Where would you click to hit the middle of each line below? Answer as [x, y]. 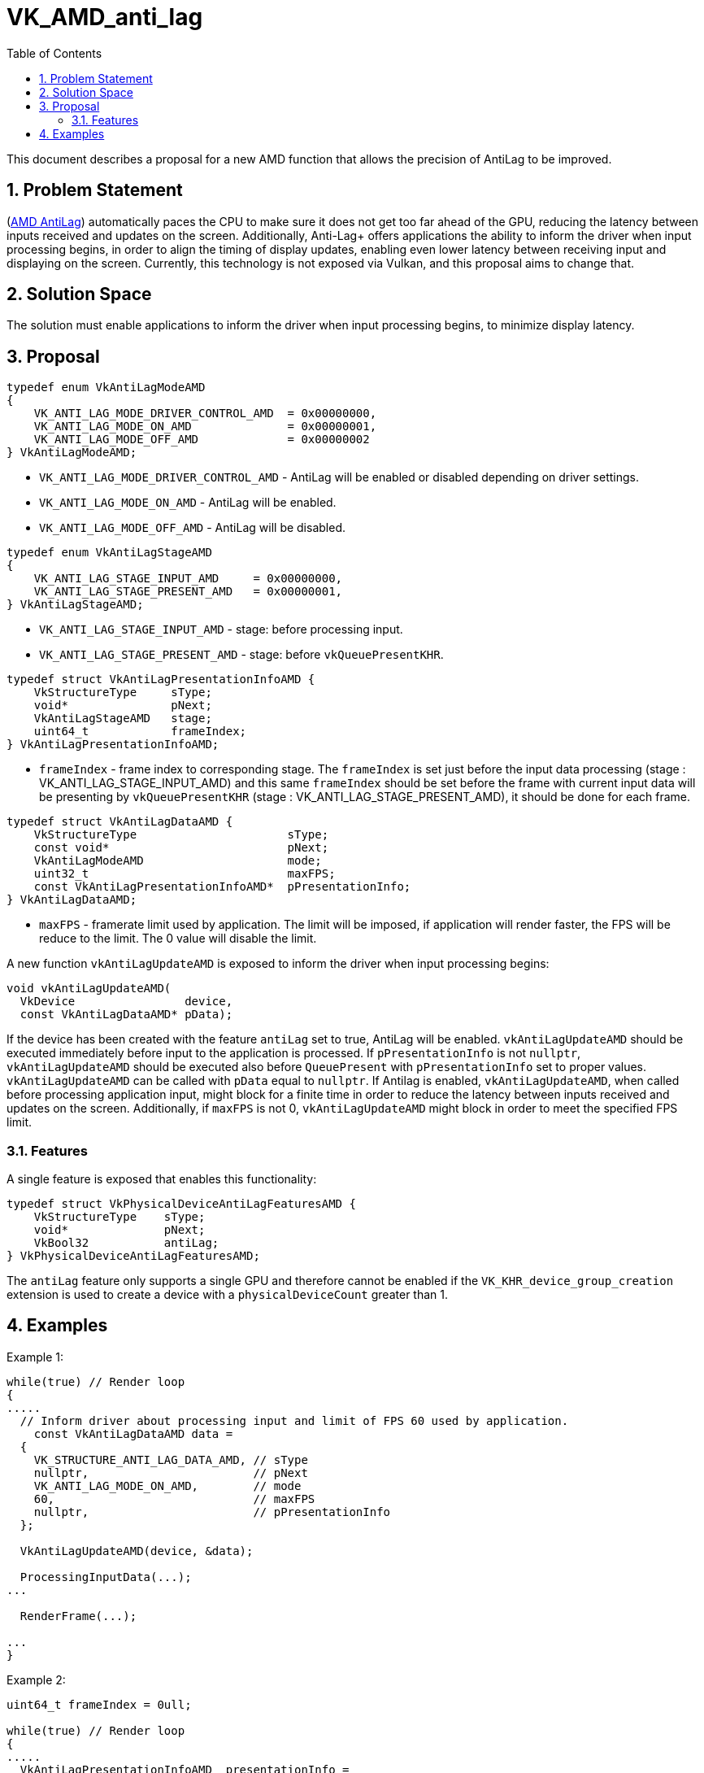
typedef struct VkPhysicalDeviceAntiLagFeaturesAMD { [181, 1204]
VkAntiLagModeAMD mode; [178, 861]
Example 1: [35, 1357]
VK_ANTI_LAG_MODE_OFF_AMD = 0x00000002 [202, 440]
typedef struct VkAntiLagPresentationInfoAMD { [161, 680]
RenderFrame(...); [78, 1616]
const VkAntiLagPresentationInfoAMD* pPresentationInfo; [222, 887]
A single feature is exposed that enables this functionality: [162, 1179]
